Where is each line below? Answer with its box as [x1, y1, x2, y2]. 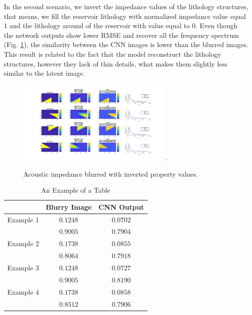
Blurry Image [46, 201, 92, 212]
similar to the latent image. [4, 68, 85, 78]
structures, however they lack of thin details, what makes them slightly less [4, 58, 228, 68]
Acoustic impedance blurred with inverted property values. [23, 168, 198, 179]
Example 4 [7, 286, 39, 297]
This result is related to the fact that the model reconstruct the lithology [4, 49, 221, 59]
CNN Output [98, 201, 144, 212]
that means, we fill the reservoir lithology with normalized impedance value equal [4, 11, 246, 21]
